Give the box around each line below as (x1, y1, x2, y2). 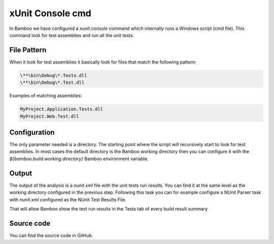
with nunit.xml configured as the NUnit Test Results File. (9, 196, 127, 202)
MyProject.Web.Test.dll (20, 113, 80, 119)
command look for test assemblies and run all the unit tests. (9, 32, 134, 38)
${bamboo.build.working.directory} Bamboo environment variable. (9, 155, 149, 162)
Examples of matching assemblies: (9, 93, 82, 99)
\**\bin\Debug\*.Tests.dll (20, 73, 87, 78)
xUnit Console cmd (9, 8, 91, 19)
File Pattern (9, 46, 47, 54)
